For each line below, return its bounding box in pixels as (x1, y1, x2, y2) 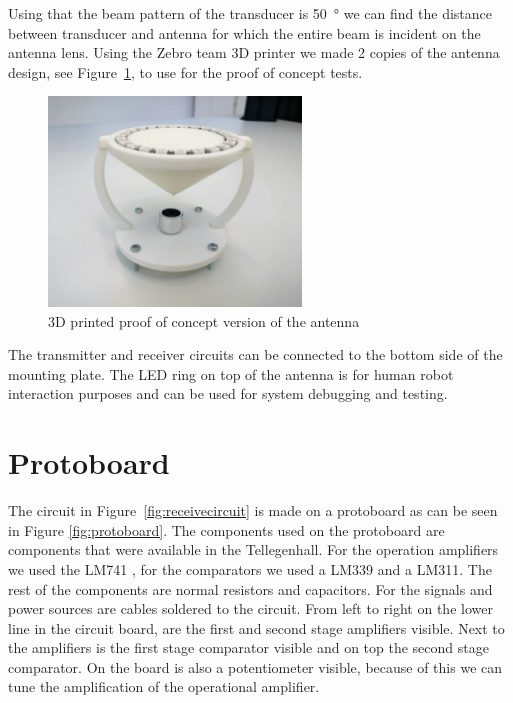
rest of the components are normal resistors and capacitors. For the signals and (8, 578, 493, 599)
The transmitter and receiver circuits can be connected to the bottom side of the (8, 344, 503, 365)
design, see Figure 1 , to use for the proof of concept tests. (8, 61, 363, 82)
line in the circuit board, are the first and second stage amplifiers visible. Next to (8, 617, 505, 638)
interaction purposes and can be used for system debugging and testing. (8, 383, 448, 404)
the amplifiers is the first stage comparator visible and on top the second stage (8, 637, 489, 658)
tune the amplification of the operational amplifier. (8, 676, 320, 697)
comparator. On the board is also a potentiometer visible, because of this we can (8, 656, 503, 677)
